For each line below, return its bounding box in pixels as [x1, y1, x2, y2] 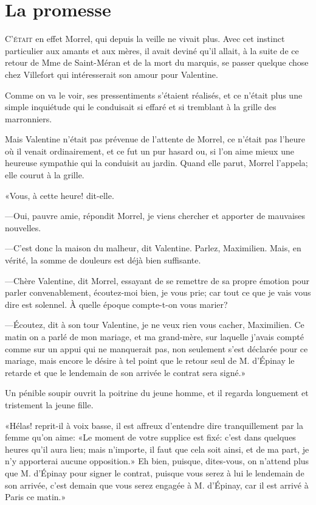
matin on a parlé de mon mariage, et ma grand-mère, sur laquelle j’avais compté [5, 330, 304, 343]
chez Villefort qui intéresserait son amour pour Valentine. [5, 68, 218, 80]
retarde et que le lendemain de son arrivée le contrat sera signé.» [5, 366, 246, 378]
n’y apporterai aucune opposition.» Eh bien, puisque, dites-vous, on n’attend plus [5, 454, 309, 467]
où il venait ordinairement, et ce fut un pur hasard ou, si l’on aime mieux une [5, 144, 294, 157]
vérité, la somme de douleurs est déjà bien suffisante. [5, 254, 201, 266]
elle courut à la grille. [5, 169, 84, 181]
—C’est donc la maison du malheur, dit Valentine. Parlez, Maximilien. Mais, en [5, 242, 301, 254]
